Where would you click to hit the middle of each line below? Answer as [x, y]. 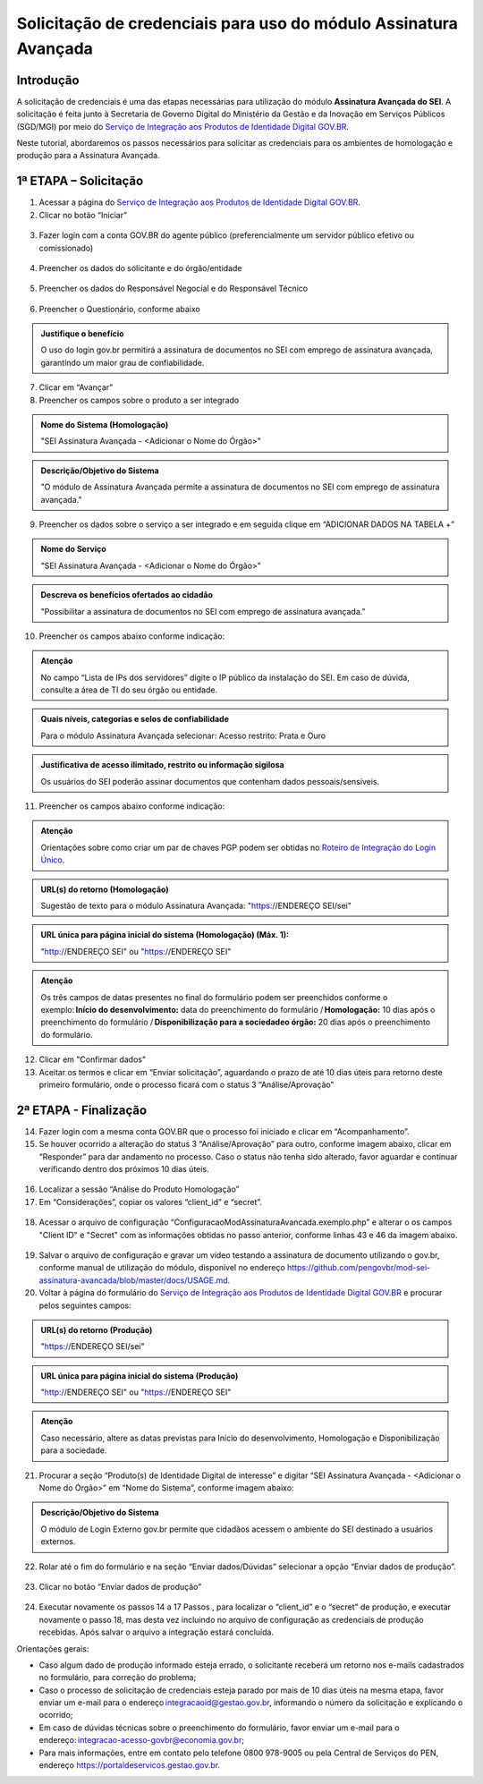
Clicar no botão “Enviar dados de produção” [120, 1586]
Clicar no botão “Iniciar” [83, 215]
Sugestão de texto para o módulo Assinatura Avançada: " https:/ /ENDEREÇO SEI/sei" [196, 905]
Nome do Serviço [73, 549]
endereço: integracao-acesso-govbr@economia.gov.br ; [142, 1740]
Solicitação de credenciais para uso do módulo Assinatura [237, 23]
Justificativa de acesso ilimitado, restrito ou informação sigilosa [163, 765]
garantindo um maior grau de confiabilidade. [123, 362]
